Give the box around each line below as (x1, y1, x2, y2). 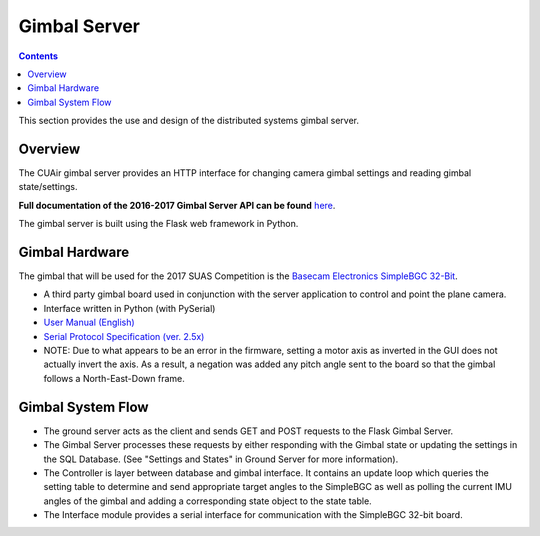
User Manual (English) (43, 316, 135, 329)
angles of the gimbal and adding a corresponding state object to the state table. (43, 495, 372, 507)
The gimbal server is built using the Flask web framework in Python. (18, 218, 299, 230)
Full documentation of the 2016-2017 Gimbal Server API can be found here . (18, 199, 336, 211)
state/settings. (18, 181, 78, 193)
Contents (18, 50, 59, 62)
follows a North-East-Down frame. (43, 372, 185, 384)
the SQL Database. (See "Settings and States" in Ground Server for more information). (43, 453, 399, 465)
